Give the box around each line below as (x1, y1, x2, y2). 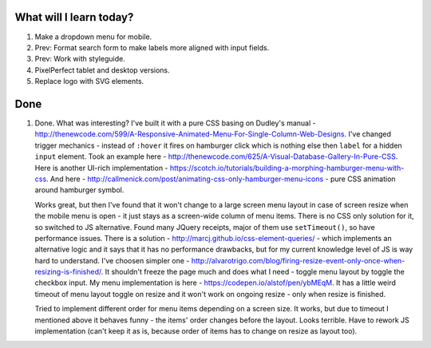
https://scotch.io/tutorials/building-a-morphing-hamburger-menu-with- (169, 163, 405, 172)
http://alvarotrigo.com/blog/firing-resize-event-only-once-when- (191, 255, 405, 265)
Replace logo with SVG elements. (34, 77, 144, 86)
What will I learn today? (14, 10, 134, 24)
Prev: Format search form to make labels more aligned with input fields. (34, 42, 270, 52)
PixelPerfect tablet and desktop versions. (34, 65, 171, 75)
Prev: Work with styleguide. (34, 54, 125, 64)
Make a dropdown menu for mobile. (34, 32, 152, 42)
